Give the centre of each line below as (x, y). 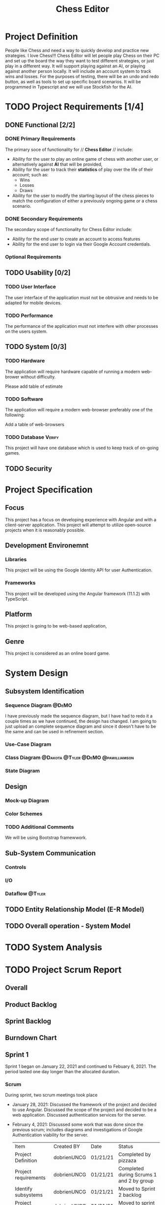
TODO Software (24, 399)
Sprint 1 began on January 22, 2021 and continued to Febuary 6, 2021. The (81, 1066)
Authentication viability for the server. (50, 1135)
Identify (24, 1189)
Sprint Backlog (28, 1021)
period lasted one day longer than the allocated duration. (63, 1072)
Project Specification (49, 489)
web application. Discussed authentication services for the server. (79, 1115)
